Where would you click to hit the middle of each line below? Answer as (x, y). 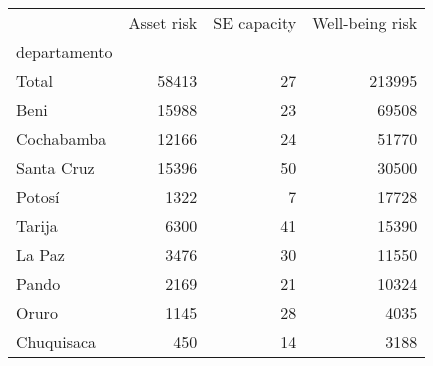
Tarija (37, 225)
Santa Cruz (55, 167)
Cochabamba (61, 138)
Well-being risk (365, 22)
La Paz (40, 254)
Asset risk (163, 22)
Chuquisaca (56, 341)
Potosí (38, 196)
